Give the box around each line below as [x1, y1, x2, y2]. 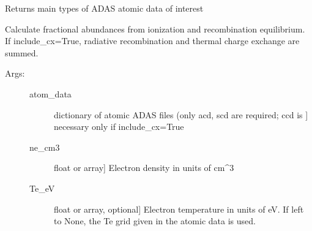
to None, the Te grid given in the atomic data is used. [54, 214, 256, 227]
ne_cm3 [29, 140, 60, 153]
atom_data [29, 87, 72, 100]
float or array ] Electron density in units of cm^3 [54, 161, 234, 174]
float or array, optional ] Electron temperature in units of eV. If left [54, 202, 304, 215]
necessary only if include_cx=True [54, 120, 184, 133]
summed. [5, 46, 39, 59]
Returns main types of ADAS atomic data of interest [5, 2, 204, 14]
